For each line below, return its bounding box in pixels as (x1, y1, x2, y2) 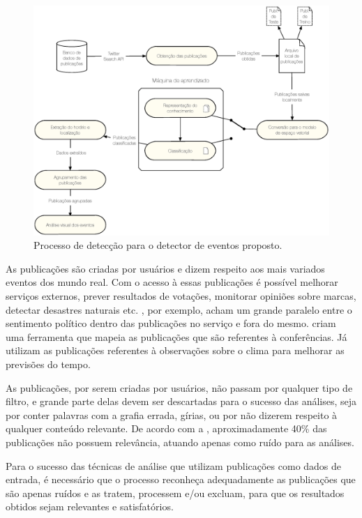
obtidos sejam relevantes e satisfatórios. (6, 499, 174, 514)
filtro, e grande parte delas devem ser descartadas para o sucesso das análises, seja (6, 394, 357, 409)
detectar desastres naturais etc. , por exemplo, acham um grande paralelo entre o (6, 302, 352, 317)
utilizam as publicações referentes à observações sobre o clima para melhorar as (6, 343, 345, 358)
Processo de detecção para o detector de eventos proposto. (33, 238, 282, 252)
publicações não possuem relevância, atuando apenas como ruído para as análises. (6, 434, 354, 449)
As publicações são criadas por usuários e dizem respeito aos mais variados (6, 261, 325, 275)
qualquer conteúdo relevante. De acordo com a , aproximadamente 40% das (6, 421, 327, 436)
